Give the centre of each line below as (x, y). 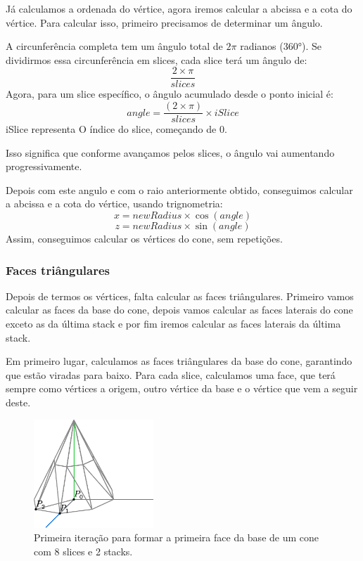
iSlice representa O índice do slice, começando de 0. (116, 129)
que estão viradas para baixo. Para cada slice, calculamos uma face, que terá (171, 374)
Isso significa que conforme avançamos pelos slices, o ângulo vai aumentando (170, 152)
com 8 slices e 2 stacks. (83, 551)
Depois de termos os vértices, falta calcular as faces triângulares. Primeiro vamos (180, 296)
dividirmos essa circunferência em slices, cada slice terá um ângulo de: (157, 59)
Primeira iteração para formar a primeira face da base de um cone (177, 537)
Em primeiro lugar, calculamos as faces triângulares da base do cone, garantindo (179, 361)
